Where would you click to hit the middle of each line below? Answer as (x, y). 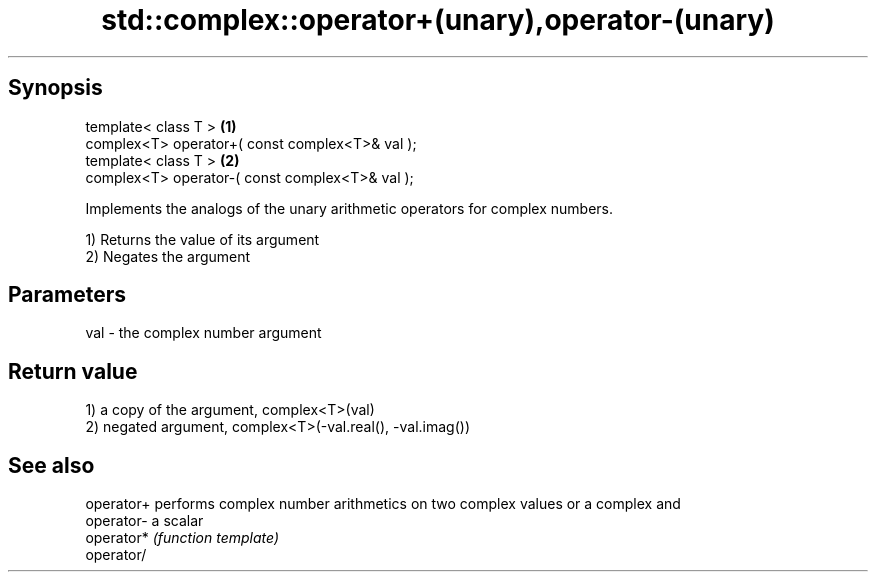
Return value (73, 371)
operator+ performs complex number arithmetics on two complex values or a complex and (383, 504)
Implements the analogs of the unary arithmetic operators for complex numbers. (349, 208)
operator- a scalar (144, 521)
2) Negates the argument (168, 256)
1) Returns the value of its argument (202, 239)
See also (51, 465)
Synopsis (55, 88)
